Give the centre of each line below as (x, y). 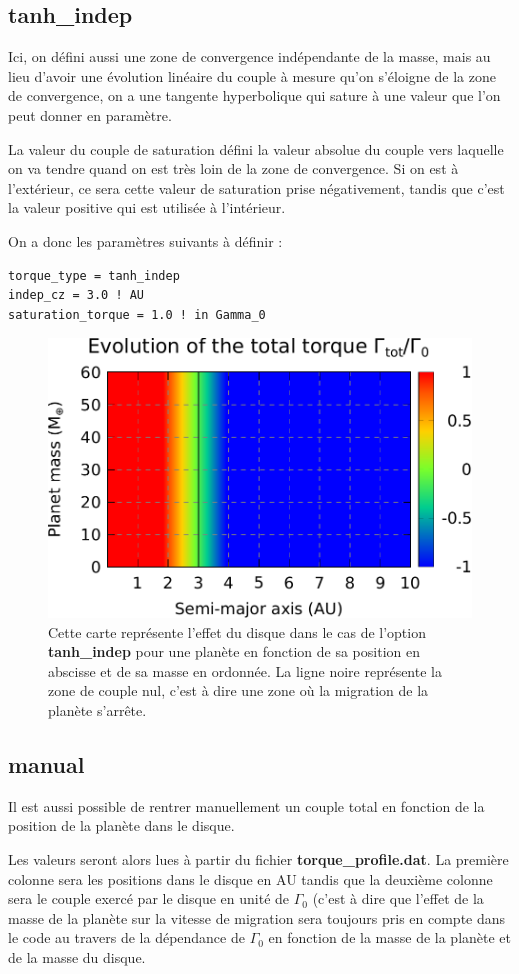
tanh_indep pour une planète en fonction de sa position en (234, 651)
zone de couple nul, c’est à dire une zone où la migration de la (238, 690)
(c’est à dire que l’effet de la (398, 898)
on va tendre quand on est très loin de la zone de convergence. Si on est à (233, 168)
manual (46, 763)
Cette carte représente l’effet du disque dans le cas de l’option (237, 631)
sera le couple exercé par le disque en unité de (149, 898)
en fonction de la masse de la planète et (390, 937)
